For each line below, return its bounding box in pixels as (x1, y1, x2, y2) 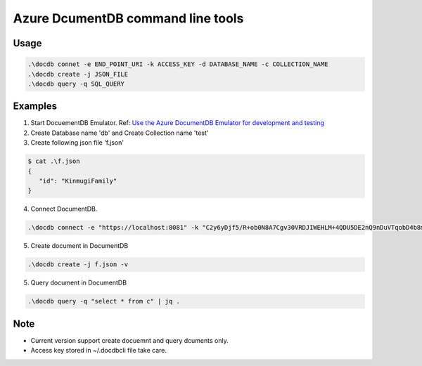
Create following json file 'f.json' (30, 138, 124, 147)
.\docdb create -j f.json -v (27, 261, 129, 268)
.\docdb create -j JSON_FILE (27, 70, 129, 78)
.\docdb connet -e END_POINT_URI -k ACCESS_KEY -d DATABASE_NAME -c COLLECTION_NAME (27, 60, 328, 68)
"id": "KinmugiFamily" (39, 176, 117, 185)
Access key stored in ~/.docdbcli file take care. (30, 346, 167, 355)
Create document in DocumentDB (30, 242, 129, 250)
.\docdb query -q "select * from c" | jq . (27, 297, 181, 306)
